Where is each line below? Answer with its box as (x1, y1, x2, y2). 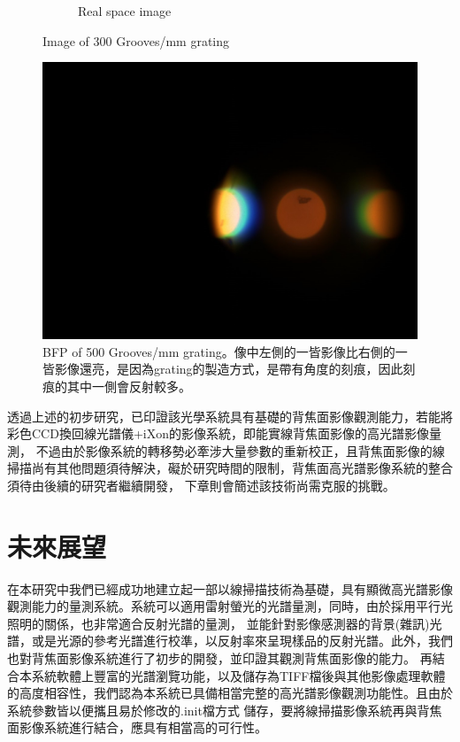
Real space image (78, 2, 172, 19)
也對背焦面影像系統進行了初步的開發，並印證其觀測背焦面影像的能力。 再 (7, 649, 433, 668)
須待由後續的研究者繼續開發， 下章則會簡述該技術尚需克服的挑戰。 (7, 475, 395, 494)
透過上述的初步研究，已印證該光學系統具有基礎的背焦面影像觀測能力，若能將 (7, 406, 453, 425)
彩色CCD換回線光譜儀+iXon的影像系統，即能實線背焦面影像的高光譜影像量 (7, 424, 441, 443)
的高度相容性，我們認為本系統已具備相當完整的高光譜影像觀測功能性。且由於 (7, 684, 453, 702)
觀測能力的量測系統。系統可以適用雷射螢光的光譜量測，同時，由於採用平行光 (7, 597, 453, 615)
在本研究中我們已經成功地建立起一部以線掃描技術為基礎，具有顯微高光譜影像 (7, 579, 453, 598)
